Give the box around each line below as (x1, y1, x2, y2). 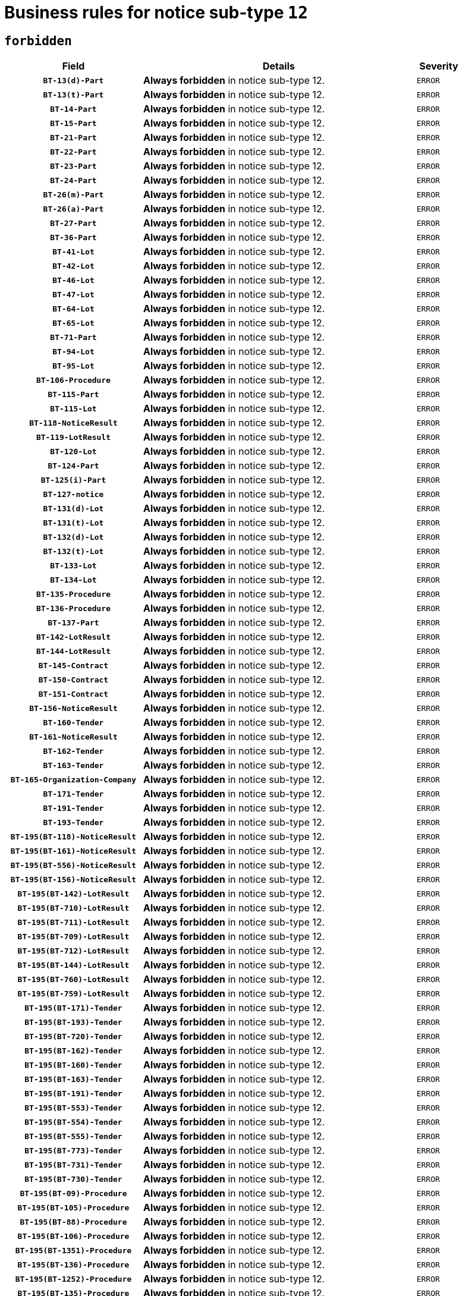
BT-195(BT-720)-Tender (24, 1031, 122, 1041)
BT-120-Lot (50, 446, 97, 456)
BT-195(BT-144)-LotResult (17, 960, 130, 970)
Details (262, 60, 295, 73)
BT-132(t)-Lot (43, 546, 104, 556)
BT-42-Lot (52, 261, 95, 270)
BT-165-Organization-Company (10, 775, 137, 784)
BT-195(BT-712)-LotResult (17, 946, 130, 955)
